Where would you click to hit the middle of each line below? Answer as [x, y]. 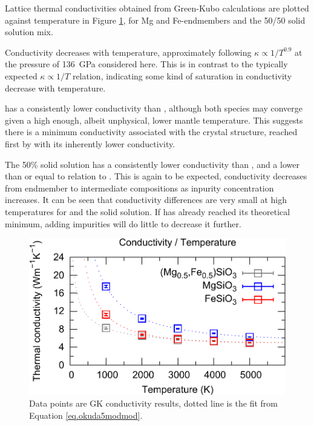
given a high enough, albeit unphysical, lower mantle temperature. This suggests [154, 120]
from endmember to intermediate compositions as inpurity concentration [139, 188]
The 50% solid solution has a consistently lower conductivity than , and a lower [152, 164]
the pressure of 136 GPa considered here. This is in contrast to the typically [146, 64]
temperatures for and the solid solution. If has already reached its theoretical [148, 211]
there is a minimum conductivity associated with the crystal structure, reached [151, 132]
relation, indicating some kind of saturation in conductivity [182, 75]
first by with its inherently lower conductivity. [90, 143]
